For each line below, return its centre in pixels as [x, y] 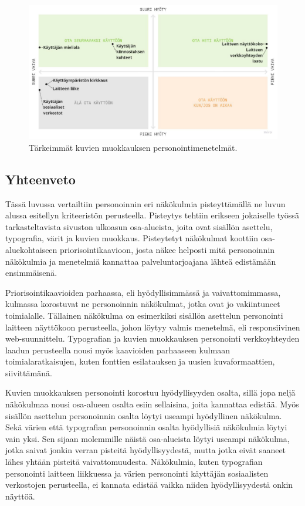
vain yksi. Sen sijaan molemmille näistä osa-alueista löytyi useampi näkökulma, [148, 438]
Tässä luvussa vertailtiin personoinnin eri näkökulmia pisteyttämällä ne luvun [145, 203]
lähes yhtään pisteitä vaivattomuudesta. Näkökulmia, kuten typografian [134, 462]
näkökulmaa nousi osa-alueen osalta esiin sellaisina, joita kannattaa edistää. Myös [152, 404]
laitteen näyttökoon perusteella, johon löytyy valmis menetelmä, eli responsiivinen [153, 327]
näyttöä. [20, 496]
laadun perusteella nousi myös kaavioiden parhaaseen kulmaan [118, 350]
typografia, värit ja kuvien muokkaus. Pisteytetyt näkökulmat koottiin [132, 238]
